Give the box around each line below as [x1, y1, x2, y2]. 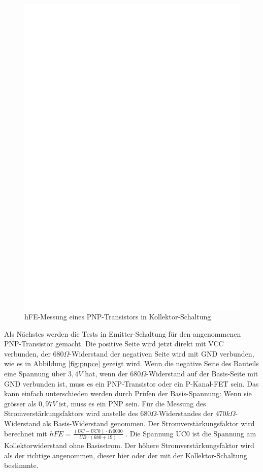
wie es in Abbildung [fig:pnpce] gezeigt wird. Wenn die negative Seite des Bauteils [4, 358, 259, 369]
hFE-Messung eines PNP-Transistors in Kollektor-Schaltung [24, 311, 211, 322]
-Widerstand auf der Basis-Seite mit [146, 368, 258, 379]
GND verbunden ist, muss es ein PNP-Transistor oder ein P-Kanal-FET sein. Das [4, 378, 259, 389]
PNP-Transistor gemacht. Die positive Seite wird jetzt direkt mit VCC [4, 338, 224, 349]
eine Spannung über [4, 368, 66, 379]
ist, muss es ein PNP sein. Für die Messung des [59, 398, 206, 408]
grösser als [4, 398, 37, 408]
